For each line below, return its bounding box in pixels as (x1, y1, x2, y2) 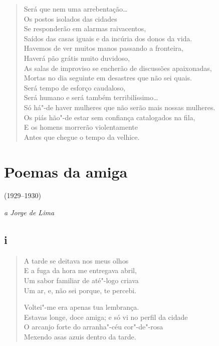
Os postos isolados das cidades (24, 13, 117, 24)
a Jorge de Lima (4, 207, 55, 218)
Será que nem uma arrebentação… (24, 4, 128, 14)
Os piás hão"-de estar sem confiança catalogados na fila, (24, 112, 195, 122)
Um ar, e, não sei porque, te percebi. (24, 285, 136, 295)
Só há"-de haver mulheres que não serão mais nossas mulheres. (24, 102, 215, 112)
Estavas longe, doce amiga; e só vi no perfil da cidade (24, 311, 188, 322)
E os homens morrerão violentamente (24, 122, 138, 132)
